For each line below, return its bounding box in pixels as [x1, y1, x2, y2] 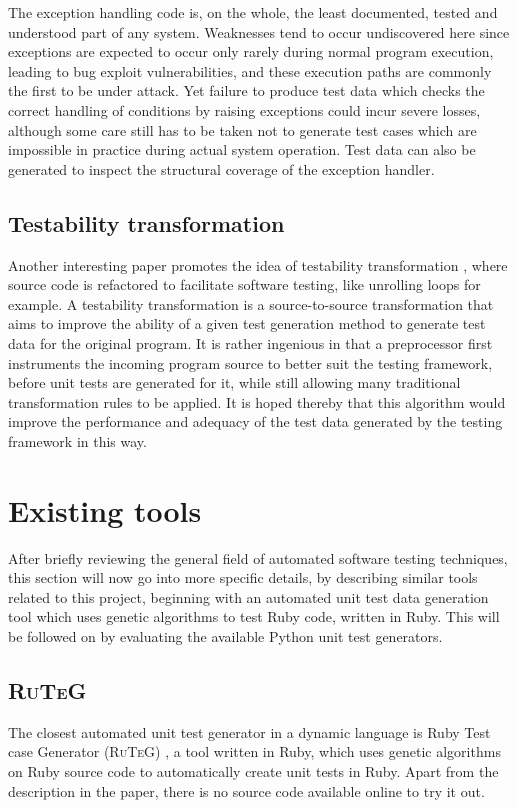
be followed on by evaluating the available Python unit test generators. [8, 625, 443, 646]
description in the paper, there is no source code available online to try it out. [8, 780, 485, 801]
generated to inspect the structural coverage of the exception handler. [8, 158, 435, 179]
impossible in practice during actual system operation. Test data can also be [8, 139, 476, 160]
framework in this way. [8, 430, 147, 451]
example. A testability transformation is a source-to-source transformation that [8, 293, 494, 314]
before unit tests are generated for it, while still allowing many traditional [8, 372, 461, 393]
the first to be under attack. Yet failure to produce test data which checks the [8, 80, 485, 101]
